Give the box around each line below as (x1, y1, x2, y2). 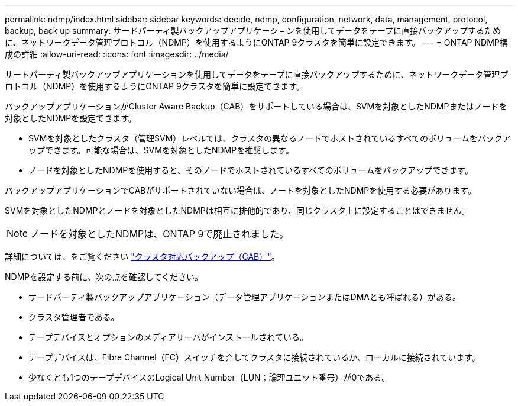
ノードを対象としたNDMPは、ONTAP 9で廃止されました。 (30, 228, 289, 240)
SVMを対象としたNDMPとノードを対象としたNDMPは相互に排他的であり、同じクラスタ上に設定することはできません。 (5, 205, 470, 215)
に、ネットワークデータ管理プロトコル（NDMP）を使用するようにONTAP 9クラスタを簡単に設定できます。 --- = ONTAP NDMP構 (5, 37, 508, 47)
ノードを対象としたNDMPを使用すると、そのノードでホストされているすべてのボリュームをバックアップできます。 (28, 165, 473, 175)
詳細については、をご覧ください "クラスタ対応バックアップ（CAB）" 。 (5, 252, 280, 262)
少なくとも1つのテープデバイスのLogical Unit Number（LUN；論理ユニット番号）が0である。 (28, 372, 390, 382)
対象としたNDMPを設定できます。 (5, 113, 137, 123)
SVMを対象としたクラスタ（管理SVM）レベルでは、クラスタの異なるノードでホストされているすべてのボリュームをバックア (28, 133, 511, 143)
